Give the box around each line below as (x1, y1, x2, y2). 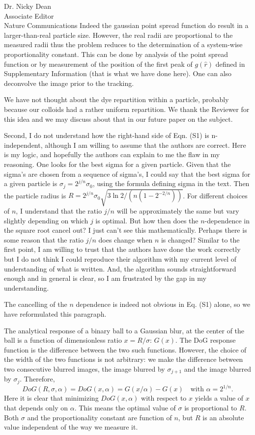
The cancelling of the (4, 299, 67, 309)
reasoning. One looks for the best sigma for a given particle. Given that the (4, 159, 231, 169)
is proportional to (184, 403, 237, 412)
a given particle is (4, 178, 57, 189)
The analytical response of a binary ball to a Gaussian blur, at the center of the (4, 325, 245, 335)
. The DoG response (175, 335, 236, 345)
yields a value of (195, 393, 244, 403)
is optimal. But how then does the (95, 215, 198, 225)
